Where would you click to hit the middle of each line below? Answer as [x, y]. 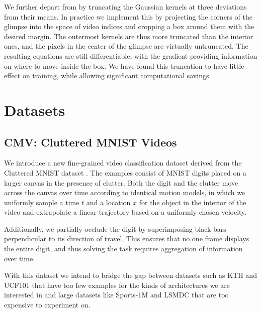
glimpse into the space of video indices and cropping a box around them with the [129, 26]
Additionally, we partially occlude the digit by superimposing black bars [115, 228]
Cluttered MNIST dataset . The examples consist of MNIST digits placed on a [125, 172]
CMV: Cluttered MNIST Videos [91, 142]
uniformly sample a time [42, 202]
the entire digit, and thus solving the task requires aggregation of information [123, 249]
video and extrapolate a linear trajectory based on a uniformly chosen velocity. [125, 212]
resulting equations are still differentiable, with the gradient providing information [131, 55]
